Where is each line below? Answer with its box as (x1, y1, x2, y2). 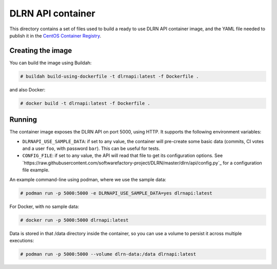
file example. (22, 167, 50, 173)
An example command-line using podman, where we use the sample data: (9, 176, 167, 182)
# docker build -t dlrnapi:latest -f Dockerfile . (20, 100, 151, 106)
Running (9, 116, 37, 124)
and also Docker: (9, 86, 46, 92)
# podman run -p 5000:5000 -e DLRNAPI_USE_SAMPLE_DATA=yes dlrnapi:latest (20, 190, 213, 196)
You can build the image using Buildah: (9, 60, 92, 66)
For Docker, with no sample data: (9, 203, 80, 209)
